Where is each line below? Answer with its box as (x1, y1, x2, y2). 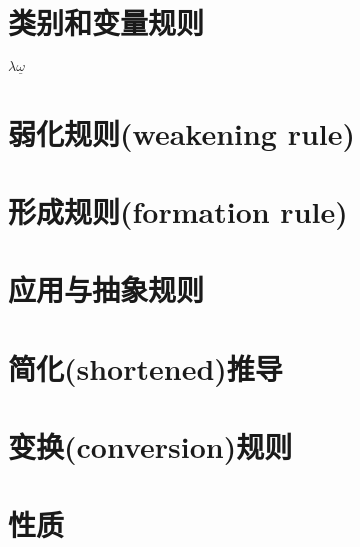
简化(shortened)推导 (8, 347, 283, 388)
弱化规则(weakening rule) (8, 112, 356, 153)
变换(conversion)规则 (8, 426, 293, 467)
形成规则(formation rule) (8, 190, 348, 231)
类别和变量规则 (8, 2, 205, 43)
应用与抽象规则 (8, 269, 205, 310)
